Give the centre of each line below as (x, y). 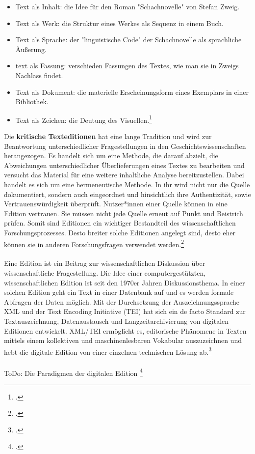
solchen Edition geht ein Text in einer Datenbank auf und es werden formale (119, 292)
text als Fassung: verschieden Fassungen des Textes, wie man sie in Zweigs (127, 66)
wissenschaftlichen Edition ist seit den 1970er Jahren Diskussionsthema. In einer (125, 282)
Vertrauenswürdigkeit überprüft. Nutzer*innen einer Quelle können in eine (116, 204)
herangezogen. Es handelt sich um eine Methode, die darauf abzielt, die (111, 156)
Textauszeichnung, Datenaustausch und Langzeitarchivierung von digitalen (116, 321)
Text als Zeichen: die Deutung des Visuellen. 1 (84, 119)
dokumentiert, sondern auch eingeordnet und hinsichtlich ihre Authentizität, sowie (127, 194)
